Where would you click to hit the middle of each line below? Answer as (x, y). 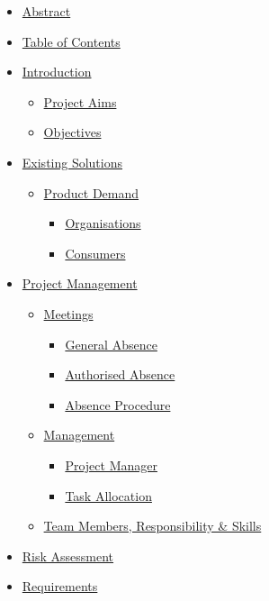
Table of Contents (71, 41)
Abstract (46, 11)
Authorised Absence (120, 374)
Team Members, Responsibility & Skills (152, 526)
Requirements (60, 586)
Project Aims (80, 101)
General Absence (111, 344)
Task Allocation (108, 495)
